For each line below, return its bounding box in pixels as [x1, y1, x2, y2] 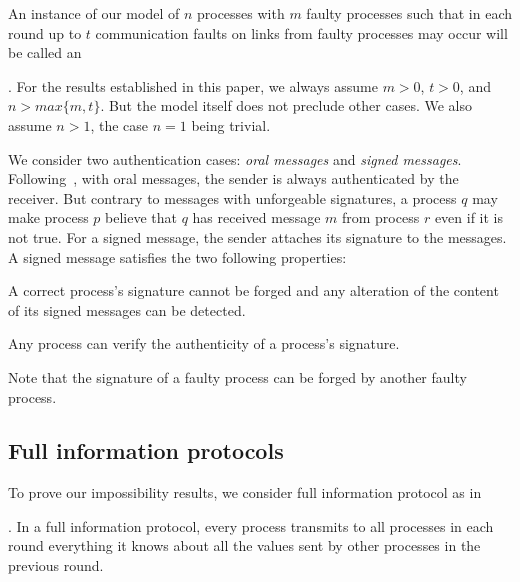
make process [8, 207, 89, 228]
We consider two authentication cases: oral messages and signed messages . [8, 148, 462, 169]
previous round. [8, 555, 104, 576]
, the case [90, 114, 149, 135]
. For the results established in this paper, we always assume [8, 75, 378, 96]
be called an [8, 42, 82, 63]
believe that [105, 207, 177, 228]
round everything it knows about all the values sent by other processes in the [8, 535, 481, 556]
